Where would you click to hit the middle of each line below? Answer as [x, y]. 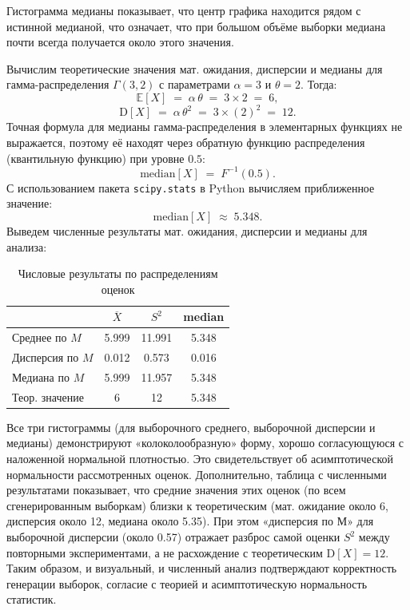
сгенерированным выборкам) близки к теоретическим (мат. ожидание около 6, [197, 505]
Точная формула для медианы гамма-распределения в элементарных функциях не [205, 127]
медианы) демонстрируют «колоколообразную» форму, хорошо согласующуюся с [205, 443]
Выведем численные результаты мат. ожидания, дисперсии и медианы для [187, 231]
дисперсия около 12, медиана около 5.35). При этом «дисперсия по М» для [190, 521]
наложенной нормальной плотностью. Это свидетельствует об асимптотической [200, 459]
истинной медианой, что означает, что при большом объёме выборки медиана [196, 26]
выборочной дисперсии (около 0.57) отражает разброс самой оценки [173, 537]
